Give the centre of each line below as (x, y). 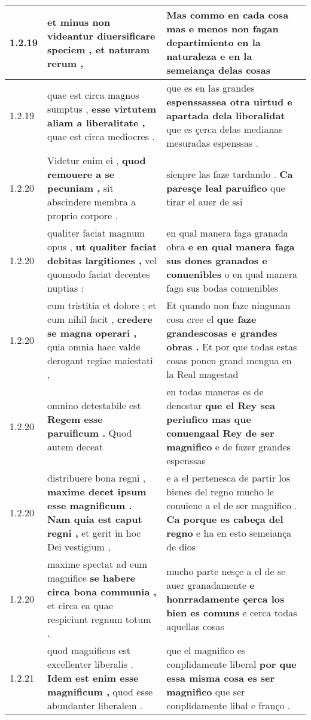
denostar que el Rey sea (221, 405)
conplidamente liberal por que (231, 664)
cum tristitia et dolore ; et (102, 305)
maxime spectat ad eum (97, 564)
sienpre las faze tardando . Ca (230, 174)
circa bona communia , (102, 592)
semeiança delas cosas (219, 70)
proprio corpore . (83, 215)
